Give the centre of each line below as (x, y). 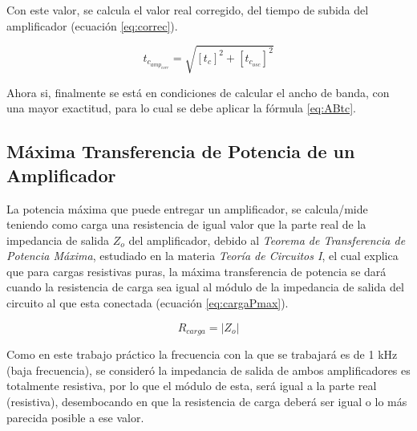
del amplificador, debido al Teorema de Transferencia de (267, 240)
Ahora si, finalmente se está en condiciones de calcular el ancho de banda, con (198, 92)
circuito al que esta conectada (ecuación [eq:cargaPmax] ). (148, 303)
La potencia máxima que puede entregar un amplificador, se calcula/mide (187, 208)
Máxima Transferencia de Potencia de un (181, 151)
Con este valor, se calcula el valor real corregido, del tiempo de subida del (188, 10)
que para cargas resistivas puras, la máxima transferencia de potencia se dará (196, 271)
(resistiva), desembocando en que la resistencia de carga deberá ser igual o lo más (207, 401)
